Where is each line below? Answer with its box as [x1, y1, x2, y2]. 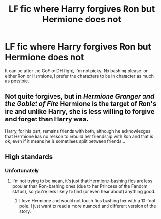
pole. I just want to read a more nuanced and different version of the [19, 203, 157, 209]
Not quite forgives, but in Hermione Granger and [5, 92, 155, 100]
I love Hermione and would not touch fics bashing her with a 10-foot [19, 198, 156, 204]
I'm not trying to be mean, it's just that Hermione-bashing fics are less [12, 178, 153, 184]
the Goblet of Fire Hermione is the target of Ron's [5, 100, 157, 108]
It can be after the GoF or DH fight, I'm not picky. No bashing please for [5, 67, 148, 74]
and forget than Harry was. [5, 115, 89, 123]
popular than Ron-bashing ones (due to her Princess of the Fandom [12, 183, 148, 189]
